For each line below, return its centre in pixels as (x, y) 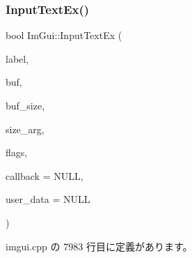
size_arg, (25, 129)
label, (17, 58)
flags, (17, 152)
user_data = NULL (48, 199)
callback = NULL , (45, 175)
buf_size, (25, 105)
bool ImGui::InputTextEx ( (64, 35)
